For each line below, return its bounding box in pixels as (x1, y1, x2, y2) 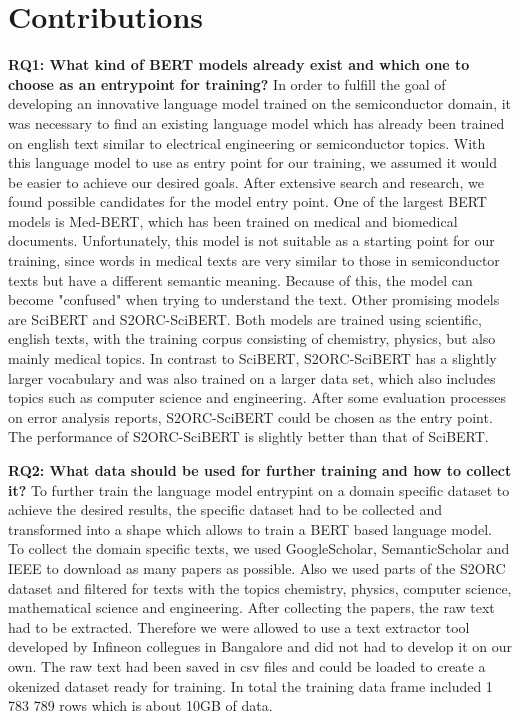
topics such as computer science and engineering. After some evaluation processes (8, 387, 507, 408)
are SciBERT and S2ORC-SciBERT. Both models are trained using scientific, (8, 308, 483, 329)
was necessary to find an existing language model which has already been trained (8, 112, 505, 133)
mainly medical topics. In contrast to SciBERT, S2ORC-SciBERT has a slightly (8, 348, 497, 369)
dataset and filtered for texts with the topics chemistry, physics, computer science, (8, 577, 512, 598)
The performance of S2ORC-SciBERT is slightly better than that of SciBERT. (8, 426, 489, 447)
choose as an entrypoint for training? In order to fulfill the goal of (8, 73, 446, 94)
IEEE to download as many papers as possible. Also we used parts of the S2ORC (8, 557, 506, 578)
